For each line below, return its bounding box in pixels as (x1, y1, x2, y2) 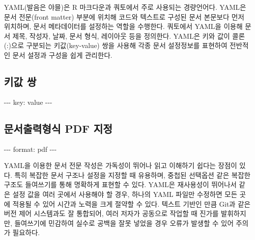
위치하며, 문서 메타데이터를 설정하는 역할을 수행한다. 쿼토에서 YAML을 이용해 (4, 21, 243, 31)
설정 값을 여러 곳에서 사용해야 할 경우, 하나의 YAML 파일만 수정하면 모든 (12, 189, 237, 199)
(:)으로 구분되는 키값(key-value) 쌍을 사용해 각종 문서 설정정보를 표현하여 (4, 40, 227, 50)
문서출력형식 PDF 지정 (4, 120, 113, 136)
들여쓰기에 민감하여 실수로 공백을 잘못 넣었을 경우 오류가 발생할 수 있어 (14, 217, 234, 228)
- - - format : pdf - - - (4, 144, 57, 154)
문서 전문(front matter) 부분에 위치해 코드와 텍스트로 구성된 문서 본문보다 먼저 (4, 11, 245, 22)
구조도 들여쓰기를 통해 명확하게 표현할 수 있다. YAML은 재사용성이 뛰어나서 (4, 179, 237, 190)
